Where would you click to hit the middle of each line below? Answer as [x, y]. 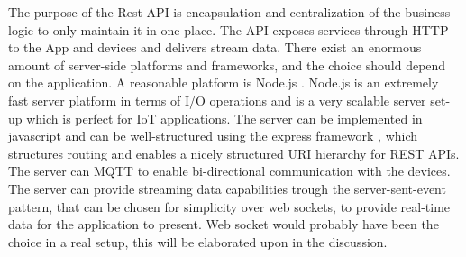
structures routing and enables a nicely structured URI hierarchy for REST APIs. [234, 153]
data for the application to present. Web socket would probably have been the [224, 224]
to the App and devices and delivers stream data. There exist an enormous [215, 47]
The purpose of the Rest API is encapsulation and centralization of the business [229, 12]
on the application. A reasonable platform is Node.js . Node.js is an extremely [224, 83]
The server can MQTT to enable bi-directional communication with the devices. [229, 171]
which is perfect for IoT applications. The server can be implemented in [224, 118]
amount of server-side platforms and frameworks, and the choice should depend [227, 64]
